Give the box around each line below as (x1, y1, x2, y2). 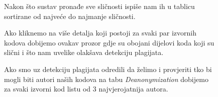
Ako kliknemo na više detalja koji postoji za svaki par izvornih (4, 27, 196, 38)
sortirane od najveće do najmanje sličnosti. (4, 10, 136, 21)
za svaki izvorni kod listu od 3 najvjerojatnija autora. (4, 83, 168, 94)
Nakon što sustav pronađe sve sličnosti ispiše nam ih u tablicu (4, 1, 195, 11)
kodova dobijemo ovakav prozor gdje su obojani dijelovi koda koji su (4, 37, 214, 47)
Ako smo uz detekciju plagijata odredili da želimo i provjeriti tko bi (4, 63, 212, 74)
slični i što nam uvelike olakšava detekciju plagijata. (4, 47, 164, 57)
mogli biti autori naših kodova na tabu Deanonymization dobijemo (4, 73, 208, 84)
